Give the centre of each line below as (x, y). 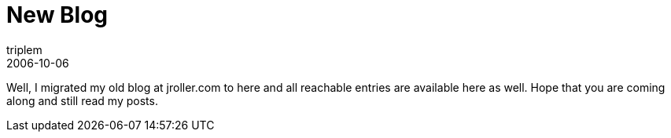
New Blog (57, 15)
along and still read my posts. (82, 100)
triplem (24, 49)
